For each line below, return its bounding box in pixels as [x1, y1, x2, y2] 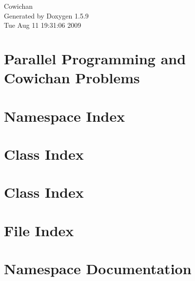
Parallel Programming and [4, 48, 186, 68]
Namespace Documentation [4, 259, 192, 279]
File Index [4, 220, 74, 240]
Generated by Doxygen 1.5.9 [4, 10, 89, 20]
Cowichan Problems [4, 68, 140, 88]
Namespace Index [4, 106, 125, 126]
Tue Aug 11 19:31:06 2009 [4, 20, 81, 30]
